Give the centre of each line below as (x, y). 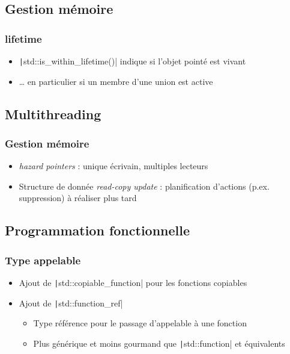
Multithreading (53, 113)
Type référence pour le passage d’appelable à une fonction (140, 323)
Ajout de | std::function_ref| (71, 303)
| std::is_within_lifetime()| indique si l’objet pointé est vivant (132, 61)
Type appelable (43, 260)
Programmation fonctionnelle (98, 230)
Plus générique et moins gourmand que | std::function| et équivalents (159, 343)
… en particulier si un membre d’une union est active (116, 81)
